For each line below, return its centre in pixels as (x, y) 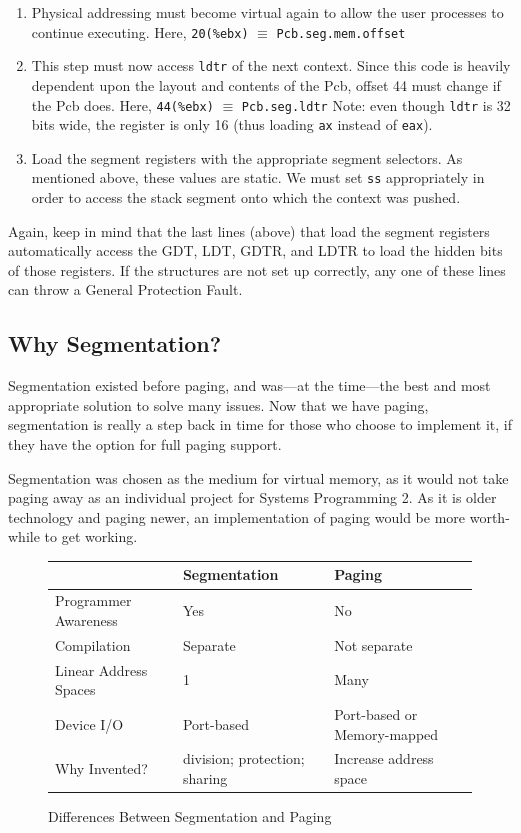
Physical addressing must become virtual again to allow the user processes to (267, 12)
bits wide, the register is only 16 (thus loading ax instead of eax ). (232, 124)
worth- (489, 516)
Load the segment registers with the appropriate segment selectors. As (247, 157)
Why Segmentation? (115, 343)
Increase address (384, 758)
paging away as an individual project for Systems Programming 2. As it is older (252, 497)
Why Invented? (101, 768)
